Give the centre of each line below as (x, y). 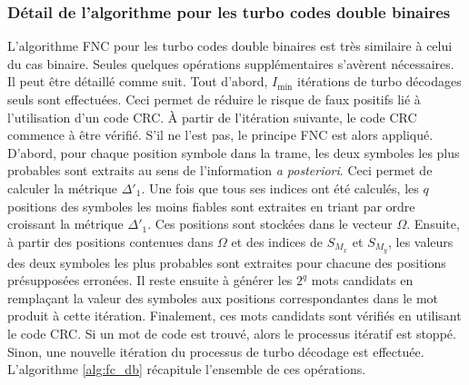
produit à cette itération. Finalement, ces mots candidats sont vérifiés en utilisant (234, 316)
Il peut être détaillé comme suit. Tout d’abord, (138, 81)
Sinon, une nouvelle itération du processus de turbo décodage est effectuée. (216, 351)
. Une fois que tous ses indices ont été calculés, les (280, 188)
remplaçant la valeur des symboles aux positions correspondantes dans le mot (223, 297)
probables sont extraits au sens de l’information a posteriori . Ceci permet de (220, 170)
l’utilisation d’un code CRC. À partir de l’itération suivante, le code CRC (212, 117)
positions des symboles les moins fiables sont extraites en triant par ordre (211, 206)
